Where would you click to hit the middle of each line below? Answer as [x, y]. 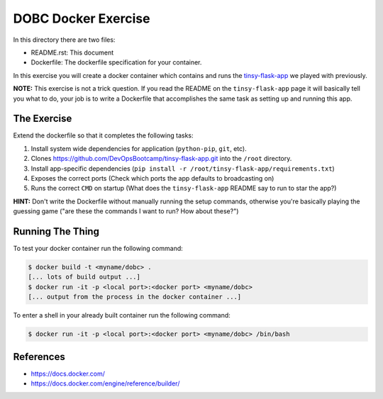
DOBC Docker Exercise [82, 18]
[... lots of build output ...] [84, 277]
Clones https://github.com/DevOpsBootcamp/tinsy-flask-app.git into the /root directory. [161, 159]
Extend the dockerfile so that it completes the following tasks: [103, 135]
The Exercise [43, 119]
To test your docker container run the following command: [98, 249]
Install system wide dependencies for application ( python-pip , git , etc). [139, 148]
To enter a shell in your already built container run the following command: [122, 315]
